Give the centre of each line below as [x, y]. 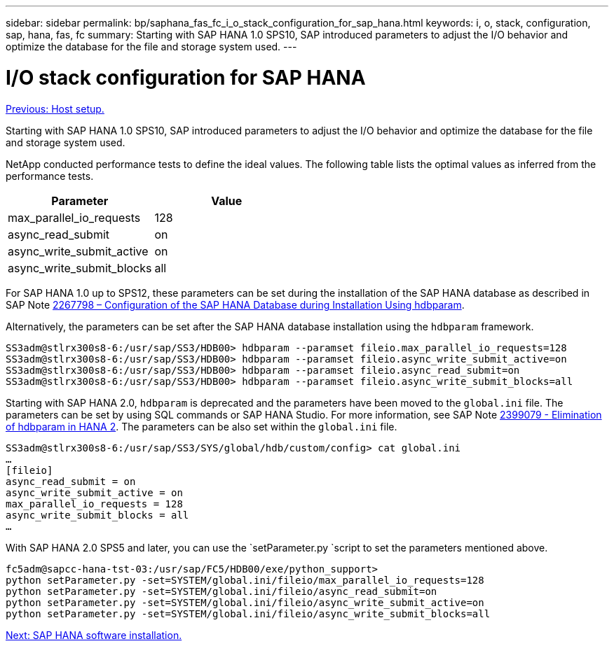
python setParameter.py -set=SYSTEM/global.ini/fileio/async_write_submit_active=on [245, 602]
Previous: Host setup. [55, 108]
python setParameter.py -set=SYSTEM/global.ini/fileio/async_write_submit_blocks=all [248, 613]
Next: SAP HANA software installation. [94, 635]
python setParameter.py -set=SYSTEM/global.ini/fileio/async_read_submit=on [221, 591]
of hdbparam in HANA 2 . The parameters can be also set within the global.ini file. [202, 426]
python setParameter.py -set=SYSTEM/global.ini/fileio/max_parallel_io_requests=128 [245, 580]
